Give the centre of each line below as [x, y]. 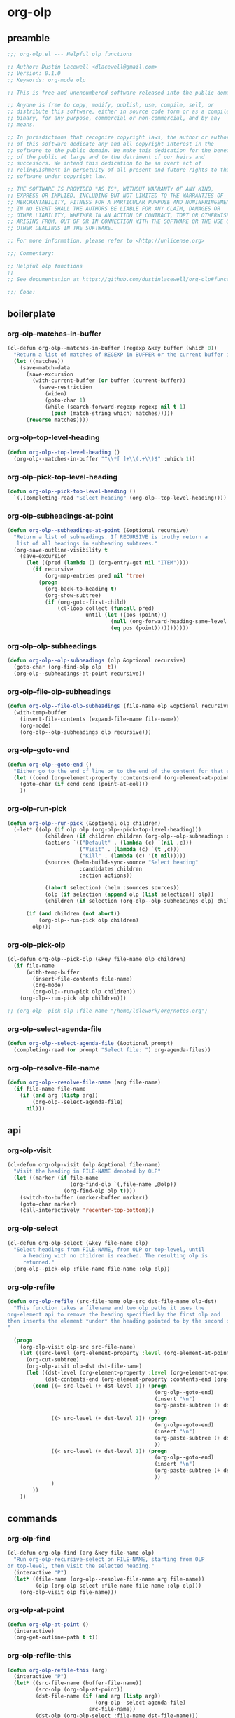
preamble [29, 38]
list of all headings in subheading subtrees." [87, 543]
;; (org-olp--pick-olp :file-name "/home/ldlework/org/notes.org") [108, 1011]
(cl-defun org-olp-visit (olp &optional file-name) [84, 1165]
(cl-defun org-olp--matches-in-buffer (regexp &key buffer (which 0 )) [112, 348]
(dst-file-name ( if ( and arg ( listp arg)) [98, 1696]
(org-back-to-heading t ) [81, 589]
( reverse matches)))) [57, 420]
